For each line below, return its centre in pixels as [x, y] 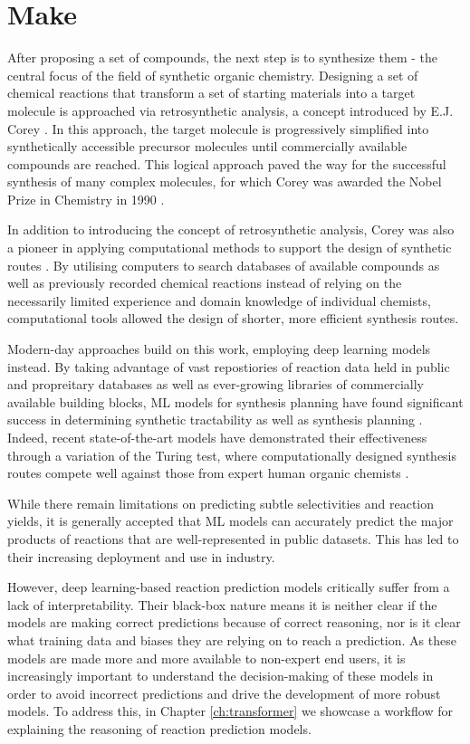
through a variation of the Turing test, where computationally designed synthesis [232, 455]
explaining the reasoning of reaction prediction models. [159, 728]
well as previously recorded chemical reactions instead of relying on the [205, 283]
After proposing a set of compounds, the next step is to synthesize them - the [223, 57]
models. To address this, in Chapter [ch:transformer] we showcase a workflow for [230, 711]
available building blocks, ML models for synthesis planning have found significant [235, 401]
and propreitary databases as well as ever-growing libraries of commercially [216, 384]
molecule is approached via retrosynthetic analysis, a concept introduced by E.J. [230, 110]
